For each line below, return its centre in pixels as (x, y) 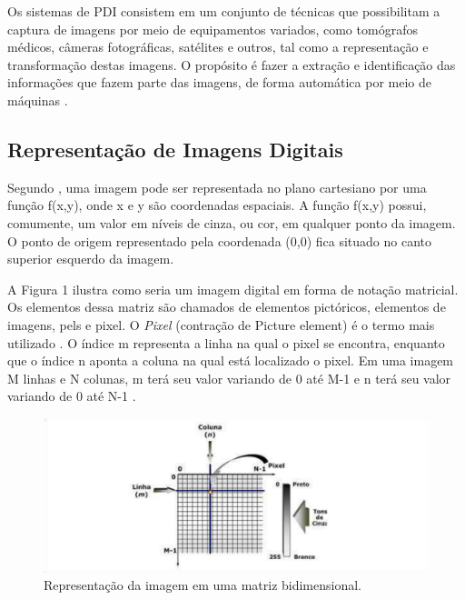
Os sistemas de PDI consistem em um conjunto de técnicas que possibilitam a (224, 11)
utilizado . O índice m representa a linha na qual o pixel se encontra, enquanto (226, 342)
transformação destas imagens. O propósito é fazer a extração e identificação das (232, 64)
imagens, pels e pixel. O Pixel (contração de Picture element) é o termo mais (221, 324)
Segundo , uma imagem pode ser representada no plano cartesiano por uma (217, 187)
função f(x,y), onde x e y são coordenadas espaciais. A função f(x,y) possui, (217, 205)
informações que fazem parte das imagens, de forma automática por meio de (220, 82)
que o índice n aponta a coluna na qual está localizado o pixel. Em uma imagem (231, 360)
